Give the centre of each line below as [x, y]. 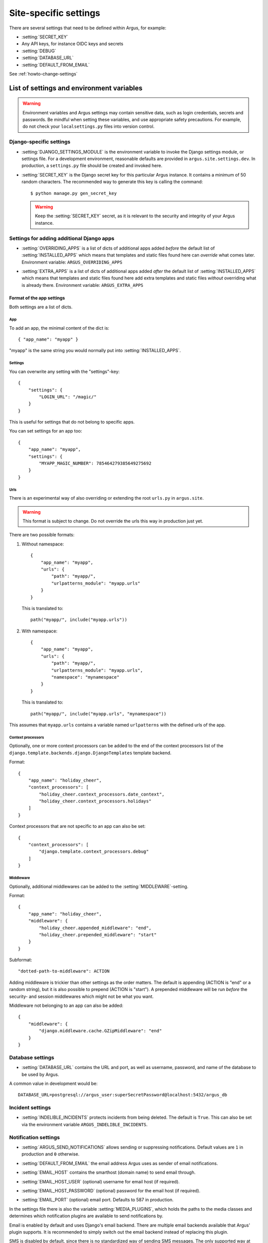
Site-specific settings [55, 13]
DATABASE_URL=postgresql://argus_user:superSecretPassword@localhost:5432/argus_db [123, 1095]
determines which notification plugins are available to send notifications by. [86, 1216]
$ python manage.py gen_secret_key [74, 193]
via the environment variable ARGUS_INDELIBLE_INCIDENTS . [85, 1124]
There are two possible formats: [42, 535]
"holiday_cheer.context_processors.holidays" [95, 801]
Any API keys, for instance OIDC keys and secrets [72, 44]
